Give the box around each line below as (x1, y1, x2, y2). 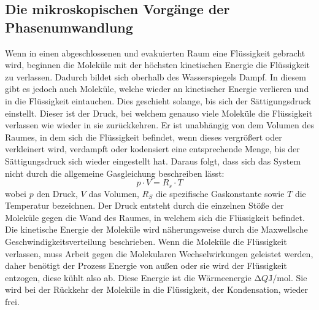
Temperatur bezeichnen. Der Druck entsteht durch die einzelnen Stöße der (5, 199, 284, 212)
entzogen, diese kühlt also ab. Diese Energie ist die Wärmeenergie (5, 271, 252, 284)
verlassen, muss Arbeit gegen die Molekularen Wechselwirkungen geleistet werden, (5, 247, 313, 260)
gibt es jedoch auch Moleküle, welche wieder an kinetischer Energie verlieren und (5, 82, 309, 95)
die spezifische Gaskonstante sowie (155, 187, 285, 200)
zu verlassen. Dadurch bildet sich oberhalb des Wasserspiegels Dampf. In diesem (5, 70, 306, 83)
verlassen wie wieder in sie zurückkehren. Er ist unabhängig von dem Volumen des (5, 118, 314, 131)
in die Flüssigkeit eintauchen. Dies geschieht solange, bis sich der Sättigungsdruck (5, 94, 312, 107)
